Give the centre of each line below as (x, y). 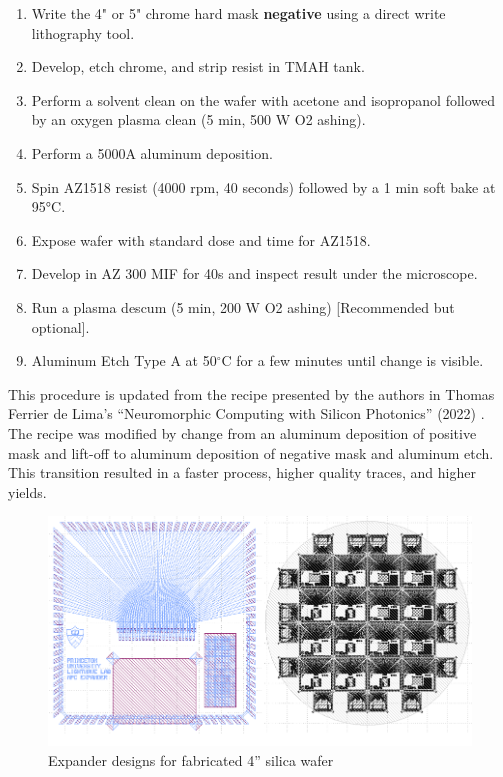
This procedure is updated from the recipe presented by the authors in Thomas (251, 393)
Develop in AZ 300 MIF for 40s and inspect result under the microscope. (254, 273)
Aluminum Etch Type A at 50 (124, 360)
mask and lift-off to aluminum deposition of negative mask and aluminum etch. (251, 452)
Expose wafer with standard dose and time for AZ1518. (201, 239)
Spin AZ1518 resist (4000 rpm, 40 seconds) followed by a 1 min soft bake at (263, 186)
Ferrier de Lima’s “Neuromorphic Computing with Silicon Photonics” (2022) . (246, 413)
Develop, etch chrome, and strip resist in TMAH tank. (198, 66)
